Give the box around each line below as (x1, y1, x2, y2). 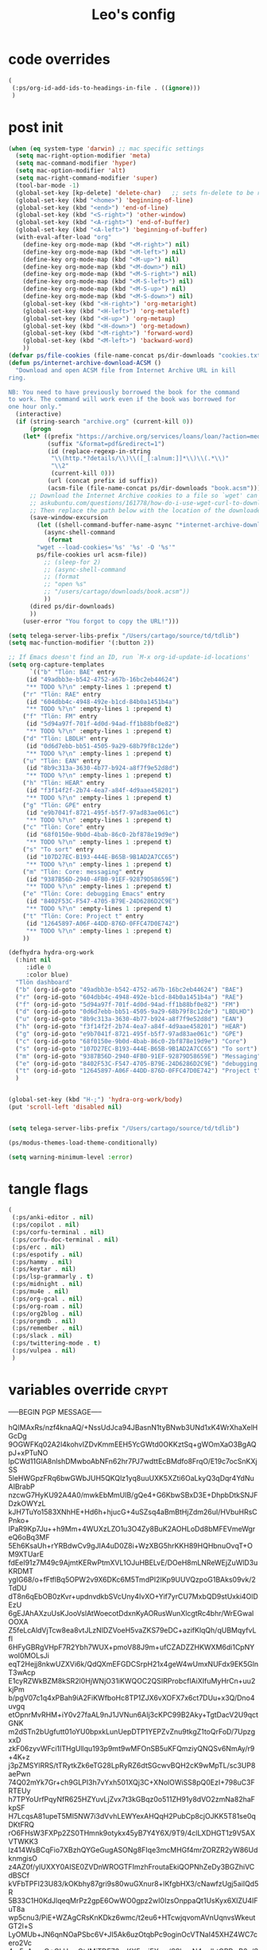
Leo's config (91, 6, 176, 24)
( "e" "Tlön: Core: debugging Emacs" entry (22, 890, 165, 898)
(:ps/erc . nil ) (11, 1243, 66, 1251)
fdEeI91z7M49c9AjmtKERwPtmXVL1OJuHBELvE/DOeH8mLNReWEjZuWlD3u (8, 1557, 258, 1567)
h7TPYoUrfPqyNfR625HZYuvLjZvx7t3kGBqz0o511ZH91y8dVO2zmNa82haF (8, 1794, 256, 1804)
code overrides (8, 50, 110, 68)
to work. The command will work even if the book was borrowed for (8, 395, 237, 403)
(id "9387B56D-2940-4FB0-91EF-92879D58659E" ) (25, 875, 180, 884)
